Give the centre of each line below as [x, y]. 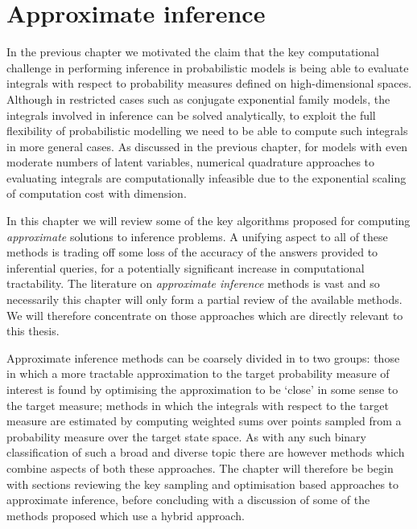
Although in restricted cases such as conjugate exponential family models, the [198, 98]
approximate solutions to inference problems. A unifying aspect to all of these [197, 236]
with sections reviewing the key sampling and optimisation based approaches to [203, 484]
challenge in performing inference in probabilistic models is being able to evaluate [208, 67]
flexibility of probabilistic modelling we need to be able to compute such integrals [207, 131]
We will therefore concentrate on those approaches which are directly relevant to [205, 315]
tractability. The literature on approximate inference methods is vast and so [193, 283]
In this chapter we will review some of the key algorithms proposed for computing [208, 221]
